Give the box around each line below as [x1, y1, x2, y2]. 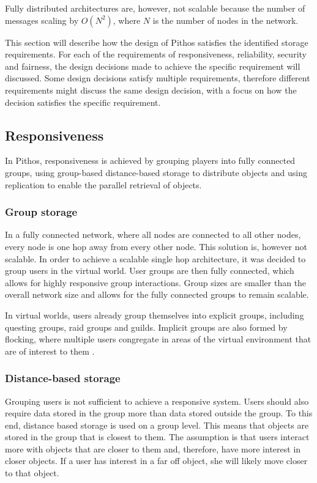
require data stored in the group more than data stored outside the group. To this [5, 407, 313, 419]
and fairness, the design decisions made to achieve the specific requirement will [5, 59, 300, 72]
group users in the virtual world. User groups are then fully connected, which [5, 264, 294, 277]
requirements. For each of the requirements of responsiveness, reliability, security [5, 48, 307, 61]
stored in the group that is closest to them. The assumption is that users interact [5, 430, 310, 443]
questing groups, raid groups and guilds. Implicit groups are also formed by [5, 320, 288, 333]
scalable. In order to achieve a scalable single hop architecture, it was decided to [5, 252, 306, 265]
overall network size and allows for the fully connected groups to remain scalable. [5, 288, 309, 301]
